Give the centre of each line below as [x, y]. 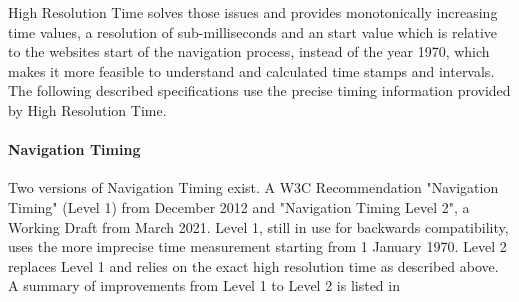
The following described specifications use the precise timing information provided [259, 90]
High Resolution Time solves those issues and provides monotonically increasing [253, 12]
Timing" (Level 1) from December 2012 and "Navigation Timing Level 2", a [239, 206]
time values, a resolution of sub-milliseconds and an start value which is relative [253, 31]
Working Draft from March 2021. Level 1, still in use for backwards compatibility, [258, 226]
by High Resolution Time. [87, 109]
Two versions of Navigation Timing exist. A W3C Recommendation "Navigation [253, 187]
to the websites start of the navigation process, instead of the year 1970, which [249, 51]
